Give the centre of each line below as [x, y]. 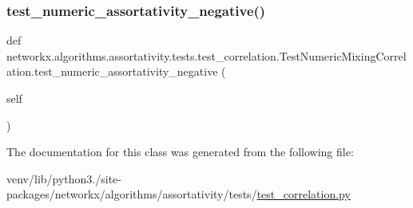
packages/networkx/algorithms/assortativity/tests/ [132, 194]
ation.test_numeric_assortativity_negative [112, 71]
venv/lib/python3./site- [64, 178]
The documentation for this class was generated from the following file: [180, 152]
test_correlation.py [304, 194]
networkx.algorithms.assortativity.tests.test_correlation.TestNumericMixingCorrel [206, 55]
